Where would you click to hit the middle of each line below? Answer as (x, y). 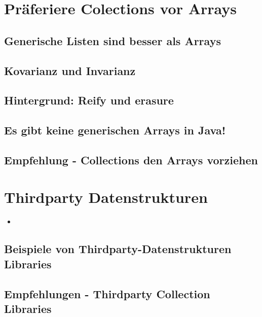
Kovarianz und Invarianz (70, 70)
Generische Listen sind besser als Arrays (113, 40)
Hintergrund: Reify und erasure (89, 100)
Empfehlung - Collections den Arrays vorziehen (131, 160)
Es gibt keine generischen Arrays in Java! (115, 130)
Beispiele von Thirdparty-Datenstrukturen (118, 249)
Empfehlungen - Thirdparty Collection (107, 293)
